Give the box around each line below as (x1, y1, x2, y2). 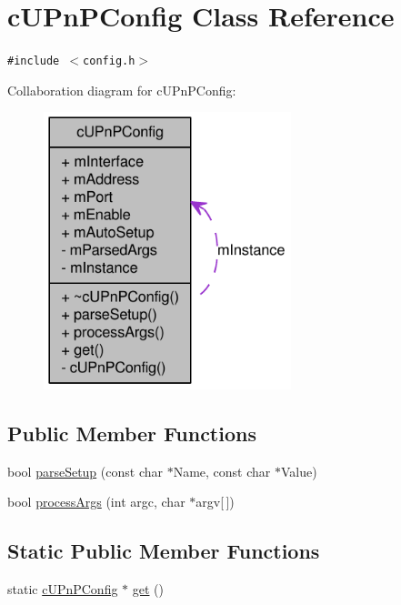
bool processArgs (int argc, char (7, 492, 185, 511)
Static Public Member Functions (7, 537, 320, 565)
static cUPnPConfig (7, 580, 118, 599)
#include (7, 55, 60, 68)
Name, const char (173, 461, 271, 480)
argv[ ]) (195, 492, 235, 511)
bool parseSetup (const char (7, 461, 163, 480)
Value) (280, 461, 317, 480)
